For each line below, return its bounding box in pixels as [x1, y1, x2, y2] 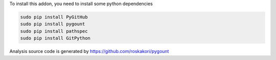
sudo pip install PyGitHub [20, 14, 88, 20]
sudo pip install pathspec [20, 28, 88, 34]
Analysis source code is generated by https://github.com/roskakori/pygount [9, 48, 169, 54]
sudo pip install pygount [20, 21, 85, 27]
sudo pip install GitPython [20, 35, 90, 41]
